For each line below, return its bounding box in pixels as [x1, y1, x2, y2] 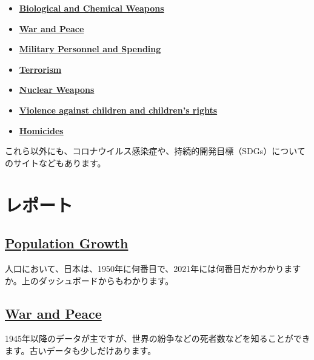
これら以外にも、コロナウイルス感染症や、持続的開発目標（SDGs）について [5, 144, 306, 157]
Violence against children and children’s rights [19, 103, 218, 116]
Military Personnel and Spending [19, 42, 161, 55]
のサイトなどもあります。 [5, 156, 106, 169]
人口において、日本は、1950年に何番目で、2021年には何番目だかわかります [5, 262, 301, 274]
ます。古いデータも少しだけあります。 [5, 344, 156, 356]
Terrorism [19, 63, 62, 75]
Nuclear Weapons [19, 83, 95, 96]
